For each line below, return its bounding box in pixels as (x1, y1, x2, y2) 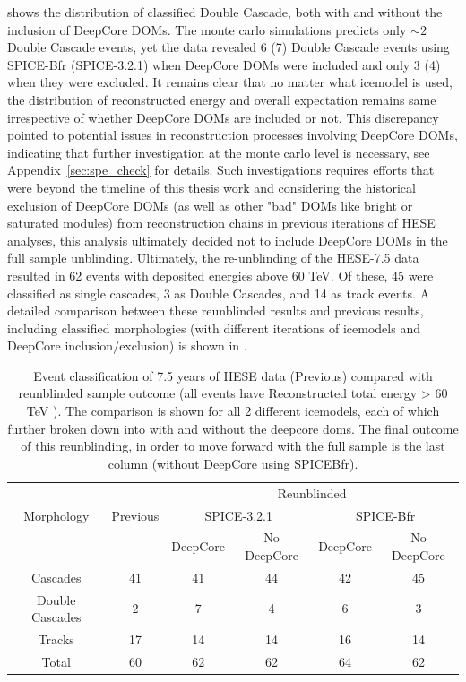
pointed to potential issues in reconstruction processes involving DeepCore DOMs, (7, 125, 458, 144)
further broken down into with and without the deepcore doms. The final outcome (7, 419, 459, 437)
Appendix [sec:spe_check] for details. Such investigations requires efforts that (7, 160, 435, 179)
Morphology (23, 505, 90, 524)
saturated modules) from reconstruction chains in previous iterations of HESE (7, 213, 436, 232)
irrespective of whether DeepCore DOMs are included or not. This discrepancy (7, 108, 439, 126)
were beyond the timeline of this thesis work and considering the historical (7, 177, 416, 196)
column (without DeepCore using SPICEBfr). (108, 453, 358, 472)
